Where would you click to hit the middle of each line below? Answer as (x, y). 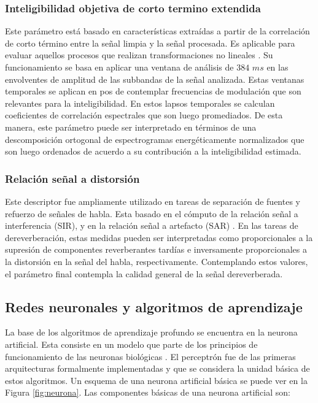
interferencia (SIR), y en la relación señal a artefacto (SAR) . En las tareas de (152, 225)
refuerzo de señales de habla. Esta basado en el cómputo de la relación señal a (152, 213)
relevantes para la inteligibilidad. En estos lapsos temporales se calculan (140, 103)
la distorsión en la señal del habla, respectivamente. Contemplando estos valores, (157, 261)
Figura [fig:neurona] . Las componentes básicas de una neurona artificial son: (148, 392)
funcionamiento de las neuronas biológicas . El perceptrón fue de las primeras (150, 356)
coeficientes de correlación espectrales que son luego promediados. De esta (144, 115)
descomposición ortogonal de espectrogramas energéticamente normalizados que (155, 139)
